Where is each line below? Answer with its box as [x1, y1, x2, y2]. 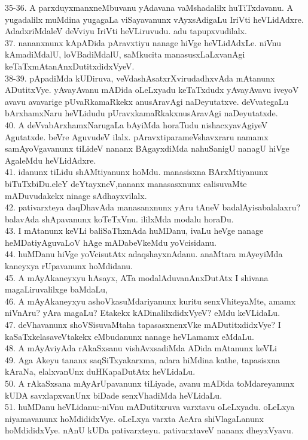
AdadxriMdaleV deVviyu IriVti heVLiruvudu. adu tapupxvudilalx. [5, 25, 247, 37]
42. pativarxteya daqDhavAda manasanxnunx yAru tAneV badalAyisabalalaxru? [5, 201, 301, 213]
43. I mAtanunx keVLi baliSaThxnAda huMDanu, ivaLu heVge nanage [5, 224, 264, 237]
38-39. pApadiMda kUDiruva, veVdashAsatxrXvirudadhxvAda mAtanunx [5, 71, 275, 84]
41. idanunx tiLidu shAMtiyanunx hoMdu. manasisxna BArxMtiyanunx [5, 165, 269, 178]
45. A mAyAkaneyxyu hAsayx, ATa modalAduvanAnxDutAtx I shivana [5, 271, 269, 284]
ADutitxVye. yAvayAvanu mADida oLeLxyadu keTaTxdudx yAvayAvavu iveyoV [5, 83, 299, 96]
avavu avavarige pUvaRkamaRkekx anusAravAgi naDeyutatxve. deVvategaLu [5, 95, 289, 107]
